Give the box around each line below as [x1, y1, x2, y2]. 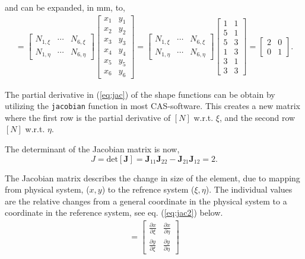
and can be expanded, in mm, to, [5, 1, 126, 13]
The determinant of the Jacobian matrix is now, [5, 143, 180, 155]
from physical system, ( [5, 183, 90, 196]
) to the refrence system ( [101, 183, 195, 196]
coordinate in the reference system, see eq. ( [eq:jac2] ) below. [5, 206, 223, 219]
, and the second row [219, 111, 296, 123]
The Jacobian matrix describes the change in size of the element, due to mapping [5, 171, 300, 184]
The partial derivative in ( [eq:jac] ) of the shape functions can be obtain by [5, 88, 275, 100]
